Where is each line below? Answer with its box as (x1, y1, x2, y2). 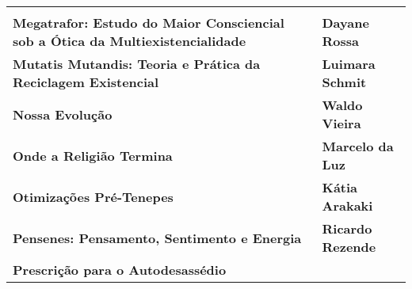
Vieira (322, 114, 361, 132)
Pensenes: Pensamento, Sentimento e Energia (13, 228, 302, 247)
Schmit (322, 73, 367, 91)
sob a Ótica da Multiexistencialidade (13, 32, 246, 50)
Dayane (322, 13, 369, 32)
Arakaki (322, 196, 373, 215)
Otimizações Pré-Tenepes (13, 187, 174, 206)
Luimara (322, 55, 376, 73)
